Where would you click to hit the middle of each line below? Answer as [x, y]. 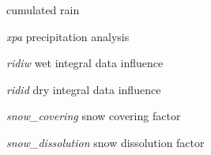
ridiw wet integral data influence [85, 63]
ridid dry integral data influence [84, 89]
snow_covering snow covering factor [94, 116]
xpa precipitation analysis [68, 36]
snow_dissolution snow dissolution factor [105, 142]
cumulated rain [43, 9]
